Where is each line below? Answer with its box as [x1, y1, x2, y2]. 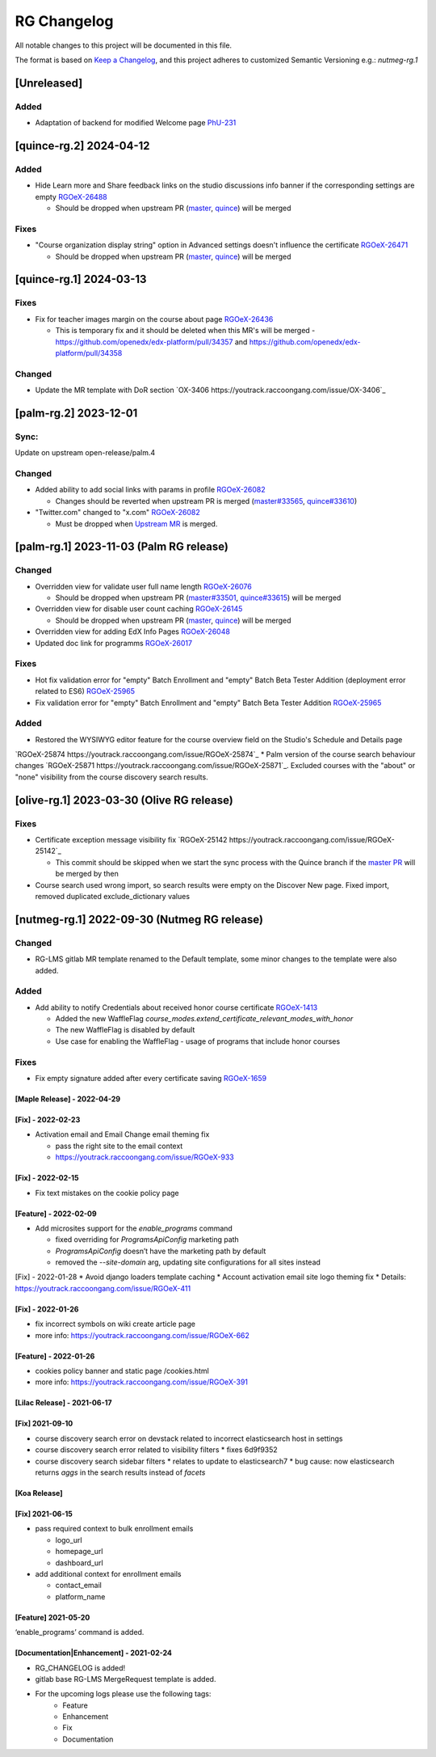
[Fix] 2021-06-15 [15, 1509, 73, 1518]
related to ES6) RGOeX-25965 [35, 686, 135, 696]
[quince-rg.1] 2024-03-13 [15, 272, 147, 286]
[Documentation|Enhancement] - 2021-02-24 [15, 1648, 173, 1658]
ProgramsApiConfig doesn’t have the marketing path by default [55, 1246, 266, 1256]
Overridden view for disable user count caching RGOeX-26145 [35, 604, 243, 614]
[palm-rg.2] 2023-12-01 [15, 406, 138, 420]
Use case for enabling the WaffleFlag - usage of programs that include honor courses [55, 1036, 341, 1046]
